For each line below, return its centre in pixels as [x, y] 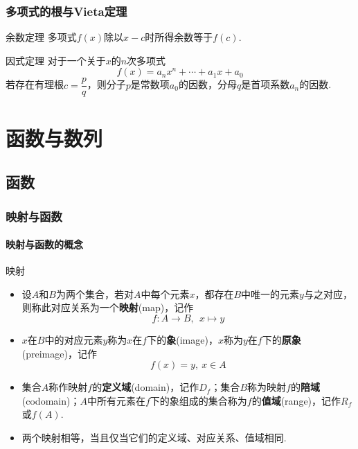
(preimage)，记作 [59, 353]
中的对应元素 [74, 340]
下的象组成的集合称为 [198, 400]
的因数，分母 [207, 84]
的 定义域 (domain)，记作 [146, 387]
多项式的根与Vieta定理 [66, 11]
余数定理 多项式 [41, 37]
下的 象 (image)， [182, 340]
